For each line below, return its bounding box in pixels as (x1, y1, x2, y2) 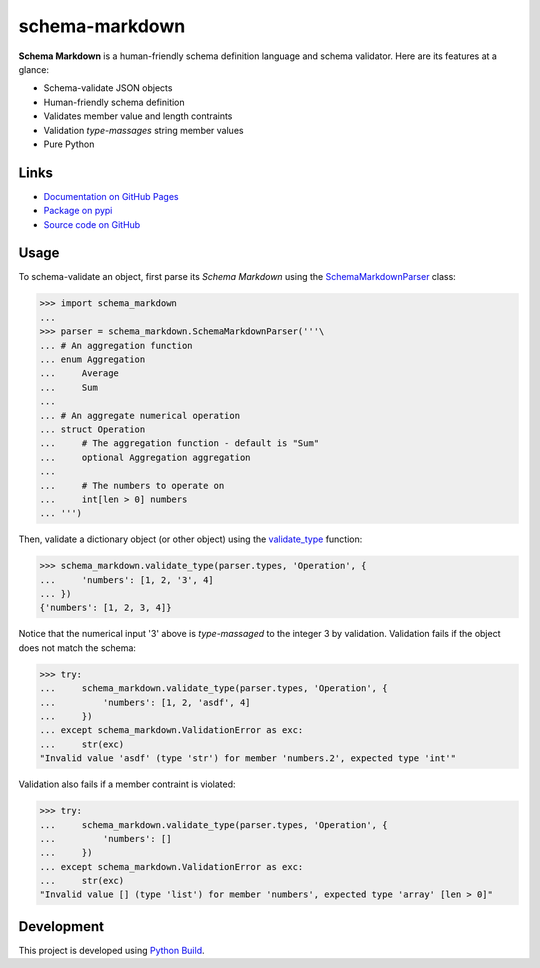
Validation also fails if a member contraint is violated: (18, 778, 236, 790)
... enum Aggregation (39, 354, 146, 365)
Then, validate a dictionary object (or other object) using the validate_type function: (18, 533, 363, 545)
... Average (39, 368, 120, 379)
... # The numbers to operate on (39, 480, 225, 491)
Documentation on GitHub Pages (43, 190, 179, 202)
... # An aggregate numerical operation (39, 410, 240, 421)
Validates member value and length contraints (43, 110, 233, 122)
